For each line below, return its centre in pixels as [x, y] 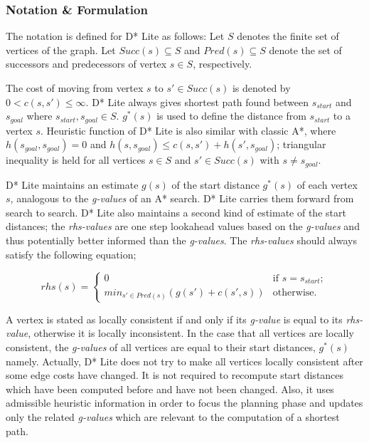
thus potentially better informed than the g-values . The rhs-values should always [181, 240]
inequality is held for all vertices [76, 160]
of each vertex [327, 184]
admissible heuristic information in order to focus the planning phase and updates [184, 403]
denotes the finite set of [288, 36]
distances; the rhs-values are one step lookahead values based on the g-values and [183, 226]
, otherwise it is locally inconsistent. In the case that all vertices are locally [191, 333]
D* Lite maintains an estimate [72, 184]
